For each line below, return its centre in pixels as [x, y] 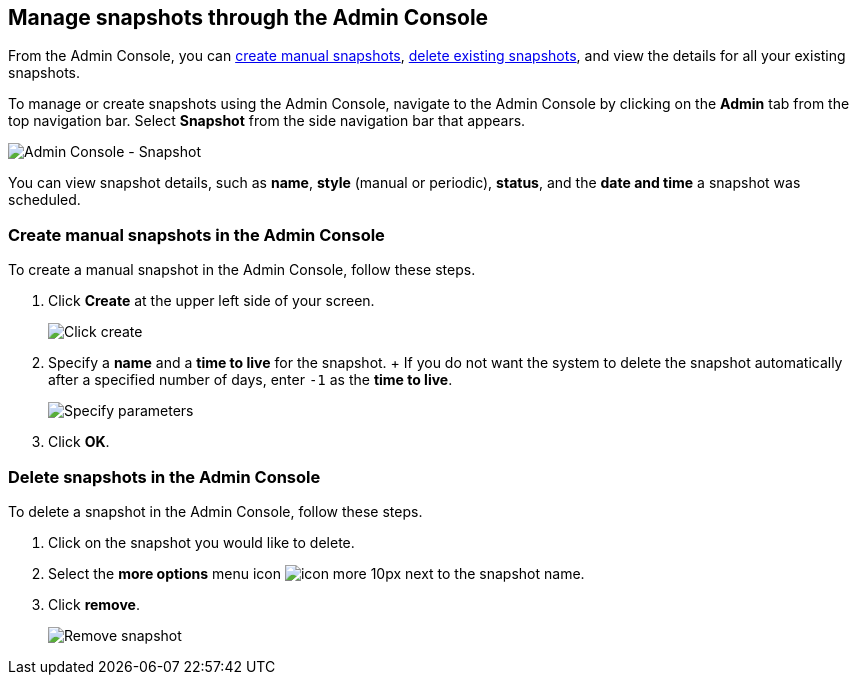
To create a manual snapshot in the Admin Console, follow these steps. [242, 270]
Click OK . [79, 442]
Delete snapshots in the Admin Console [164, 476]
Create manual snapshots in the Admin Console [196, 234]
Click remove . [94, 604]
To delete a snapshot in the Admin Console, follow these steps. [215, 511]
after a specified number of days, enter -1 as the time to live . [250, 380]
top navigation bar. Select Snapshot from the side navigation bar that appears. [267, 121]
